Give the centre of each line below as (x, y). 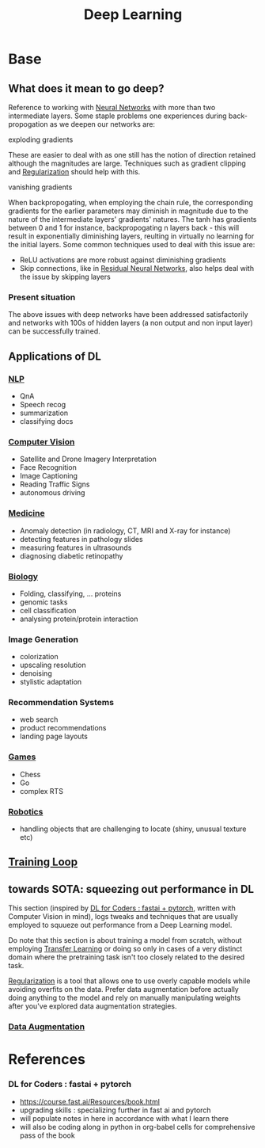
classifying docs (46, 421)
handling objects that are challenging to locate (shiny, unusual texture (133, 829)
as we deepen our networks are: (102, 124)
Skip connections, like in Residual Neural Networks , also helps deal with (137, 268)
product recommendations (63, 728)
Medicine (26, 513)
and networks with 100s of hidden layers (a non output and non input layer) (131, 323)
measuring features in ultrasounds (76, 547)
